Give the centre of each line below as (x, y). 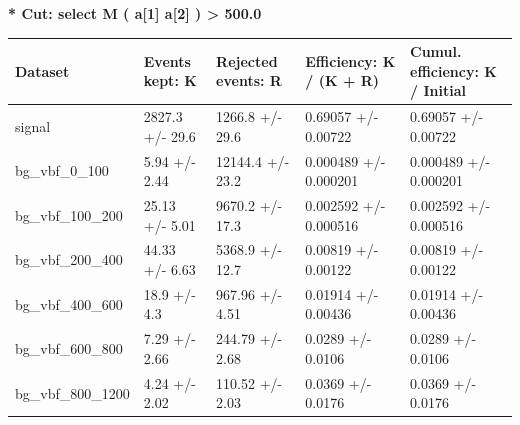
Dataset (42, 70)
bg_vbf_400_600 (69, 303)
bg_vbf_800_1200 (72, 392)
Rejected (247, 60)
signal (33, 125)
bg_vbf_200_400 (69, 259)
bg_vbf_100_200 (69, 214)
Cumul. (436, 51)
